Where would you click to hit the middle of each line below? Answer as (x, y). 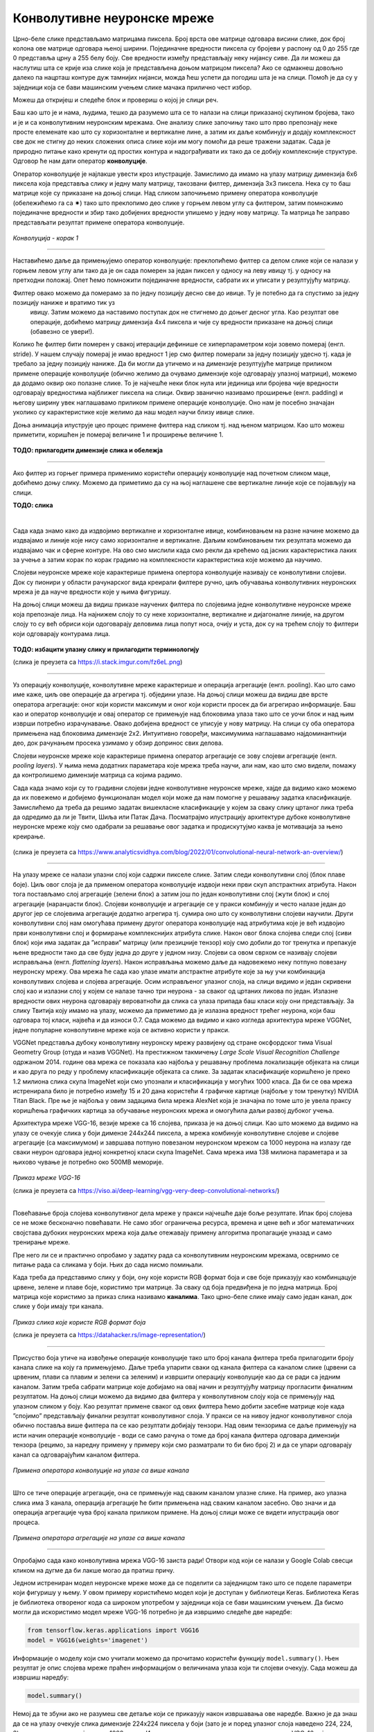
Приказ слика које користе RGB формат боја (79, 1322)
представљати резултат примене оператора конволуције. (99, 222)
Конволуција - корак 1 (46, 238)
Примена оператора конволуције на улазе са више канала (101, 1470)
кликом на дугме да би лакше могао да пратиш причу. (94, 1570)
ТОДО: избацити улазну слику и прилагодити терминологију (106, 649)
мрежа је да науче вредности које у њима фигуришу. (92, 592)
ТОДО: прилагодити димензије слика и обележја (88, 450)
